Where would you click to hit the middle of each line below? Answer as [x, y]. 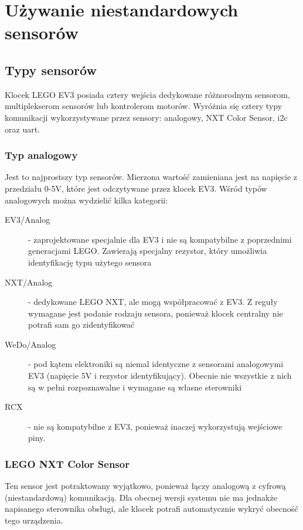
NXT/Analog [29, 282]
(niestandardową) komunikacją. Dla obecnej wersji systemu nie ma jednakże [141, 497]
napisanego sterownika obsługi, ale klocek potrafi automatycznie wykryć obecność [151, 509]
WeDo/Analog [30, 344]
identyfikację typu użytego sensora [90, 262]
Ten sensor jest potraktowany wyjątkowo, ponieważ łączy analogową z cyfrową [145, 486]
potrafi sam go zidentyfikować [81, 325]
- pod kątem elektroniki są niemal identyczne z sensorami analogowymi [156, 364]
